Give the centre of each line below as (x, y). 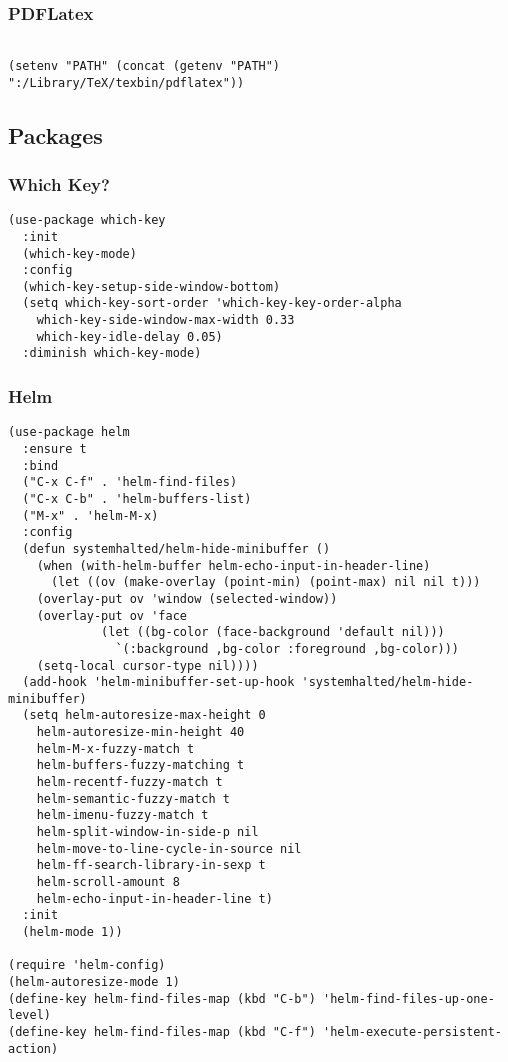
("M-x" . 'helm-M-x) (90, 515)
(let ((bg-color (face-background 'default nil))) (273, 632)
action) (33, 1048)
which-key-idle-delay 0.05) (129, 336)
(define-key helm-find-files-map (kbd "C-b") (162, 998)
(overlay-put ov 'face (111, 615)
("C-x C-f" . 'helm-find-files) (130, 482)
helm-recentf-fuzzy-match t (129, 782)
